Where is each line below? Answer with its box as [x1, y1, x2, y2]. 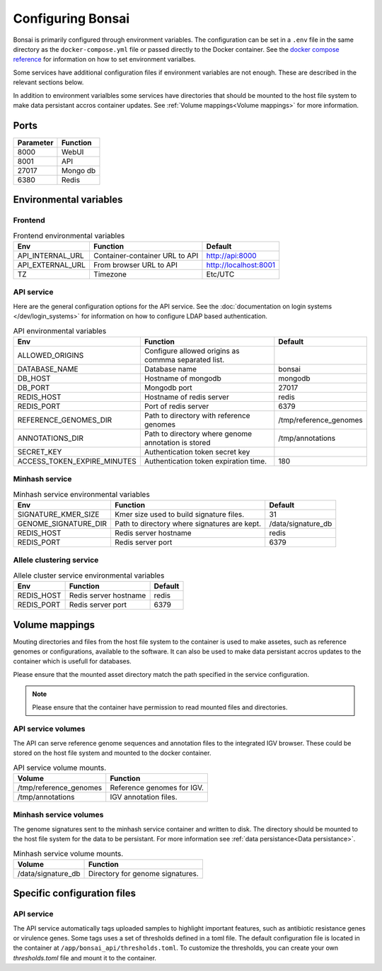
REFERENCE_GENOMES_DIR [17, 415, 112, 425]
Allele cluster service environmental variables [13, 571, 165, 580]
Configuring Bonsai [13, 11, 130, 26]
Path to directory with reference [144, 410, 250, 420]
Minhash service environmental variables [13, 489, 150, 499]
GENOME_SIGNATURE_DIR [17, 518, 108, 528]
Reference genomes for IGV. [110, 782, 204, 792]
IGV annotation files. [110, 792, 178, 802]
